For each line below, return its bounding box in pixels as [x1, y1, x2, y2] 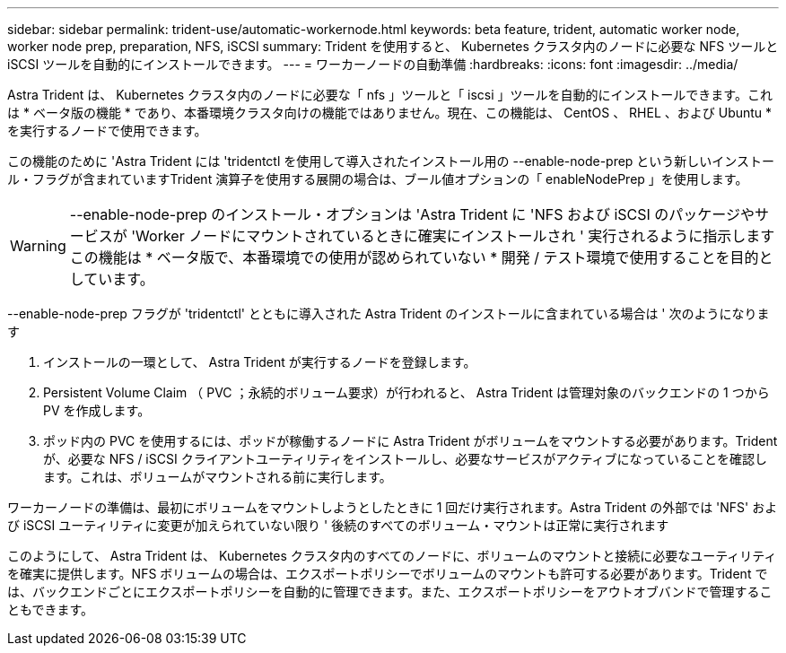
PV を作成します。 [43, 403, 151, 418]
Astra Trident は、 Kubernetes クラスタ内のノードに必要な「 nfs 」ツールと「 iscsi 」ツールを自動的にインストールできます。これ [7, 87, 773, 102]
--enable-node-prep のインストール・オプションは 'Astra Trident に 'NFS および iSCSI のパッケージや [69, 205, 755, 223]
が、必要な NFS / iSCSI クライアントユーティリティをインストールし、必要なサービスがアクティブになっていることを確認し [43, 451, 767, 466]
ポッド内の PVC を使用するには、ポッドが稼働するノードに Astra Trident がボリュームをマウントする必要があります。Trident [43, 433, 778, 448]
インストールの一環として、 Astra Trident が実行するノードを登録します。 [43, 354, 476, 370]
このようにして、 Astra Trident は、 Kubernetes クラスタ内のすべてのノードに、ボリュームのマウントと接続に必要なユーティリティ [7, 548, 777, 563]
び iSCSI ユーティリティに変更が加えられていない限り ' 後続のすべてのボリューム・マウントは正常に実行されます [7, 518, 669, 533]
